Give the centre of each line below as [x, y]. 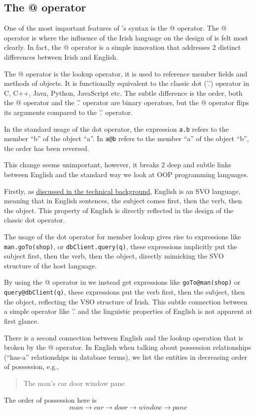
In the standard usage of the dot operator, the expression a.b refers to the [116, 129]
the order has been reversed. [47, 148]
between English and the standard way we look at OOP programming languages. [126, 174]
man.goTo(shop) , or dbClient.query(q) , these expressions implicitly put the [121, 246]
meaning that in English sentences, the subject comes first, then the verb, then [123, 201]
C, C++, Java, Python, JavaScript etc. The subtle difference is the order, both [123, 93]
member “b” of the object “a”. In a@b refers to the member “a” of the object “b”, [127, 138]
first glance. [21, 321]
